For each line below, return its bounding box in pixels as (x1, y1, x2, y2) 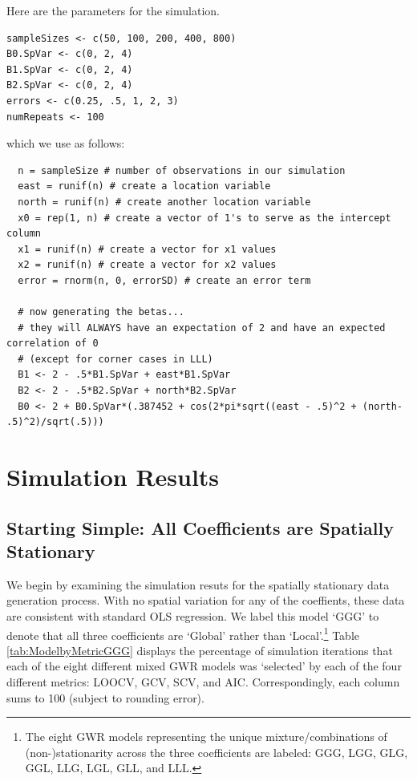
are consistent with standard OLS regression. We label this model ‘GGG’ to (6, 608, 379, 624)
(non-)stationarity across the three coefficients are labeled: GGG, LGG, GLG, (25, 743, 408, 760)
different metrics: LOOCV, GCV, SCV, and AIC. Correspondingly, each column (6, 674, 400, 690)
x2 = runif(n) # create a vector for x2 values (18, 259, 277, 271)
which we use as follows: (6, 135, 125, 152)
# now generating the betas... (18, 306, 184, 318)
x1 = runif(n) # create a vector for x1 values (18, 243, 277, 255)
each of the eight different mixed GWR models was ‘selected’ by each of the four (6, 658, 402, 674)
